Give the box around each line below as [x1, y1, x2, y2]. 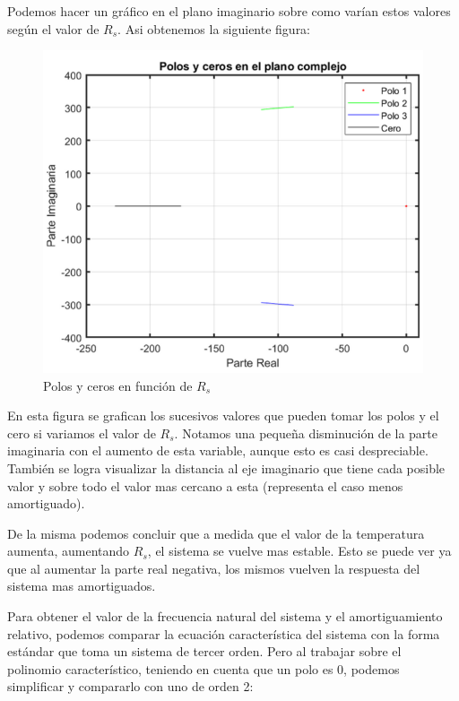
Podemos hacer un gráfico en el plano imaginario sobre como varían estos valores [7, 2, 451, 20]
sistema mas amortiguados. [7, 576, 156, 595]
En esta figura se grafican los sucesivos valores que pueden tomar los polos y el [7, 406, 439, 425]
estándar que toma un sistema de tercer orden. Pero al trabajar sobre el [7, 642, 402, 661]
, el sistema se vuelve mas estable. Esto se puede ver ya [147, 541, 452, 560]
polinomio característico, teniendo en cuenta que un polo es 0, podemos [7, 659, 400, 678]
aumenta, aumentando [7, 541, 130, 560]
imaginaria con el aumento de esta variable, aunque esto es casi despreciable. [7, 441, 429, 460]
